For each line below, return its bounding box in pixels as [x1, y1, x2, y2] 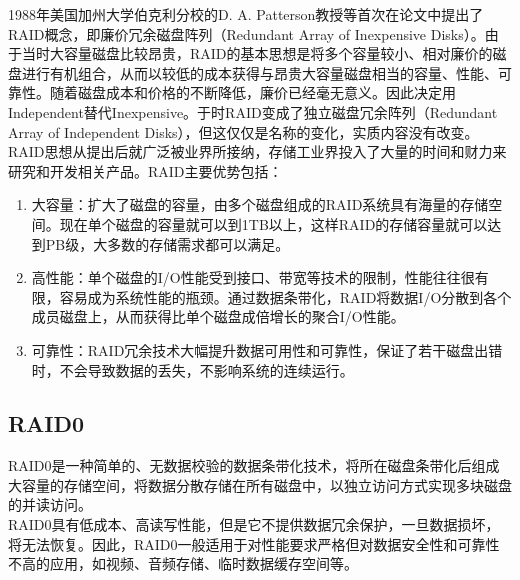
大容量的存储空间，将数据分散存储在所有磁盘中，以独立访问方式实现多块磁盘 [8, 474, 512, 495]
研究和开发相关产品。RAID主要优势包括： [8, 160, 283, 181]
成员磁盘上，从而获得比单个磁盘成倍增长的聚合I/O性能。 [31, 306, 405, 327]
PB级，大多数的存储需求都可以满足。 [45, 233, 290, 254]
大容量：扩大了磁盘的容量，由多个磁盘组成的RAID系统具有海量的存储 [31, 194, 489, 215]
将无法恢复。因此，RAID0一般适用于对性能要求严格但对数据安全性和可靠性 [8, 533, 500, 554]
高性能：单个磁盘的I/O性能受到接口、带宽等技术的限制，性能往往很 [31, 267, 475, 288]
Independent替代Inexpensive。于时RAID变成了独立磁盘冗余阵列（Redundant [8, 101, 498, 122]
